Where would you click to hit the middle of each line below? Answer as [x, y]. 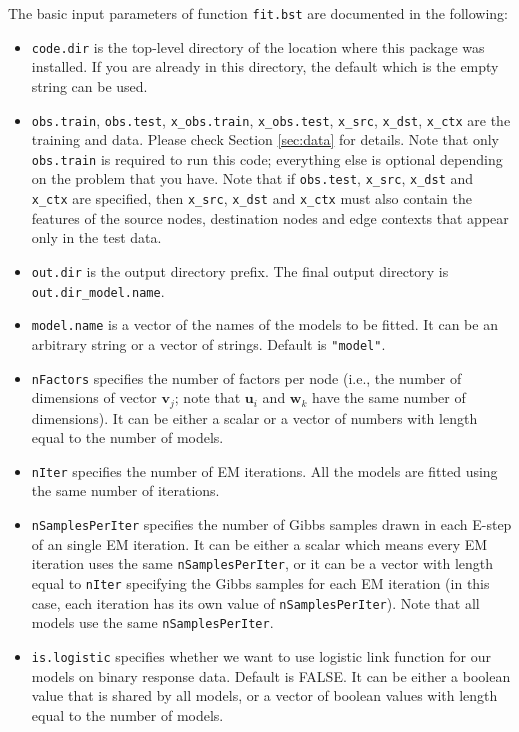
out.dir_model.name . [98, 290]
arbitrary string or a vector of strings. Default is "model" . [208, 343]
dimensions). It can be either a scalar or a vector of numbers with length [254, 417]
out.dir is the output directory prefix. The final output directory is [240, 270]
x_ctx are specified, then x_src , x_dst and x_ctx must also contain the [251, 198]
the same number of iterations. [125, 490]
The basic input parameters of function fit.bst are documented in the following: [258, 13]
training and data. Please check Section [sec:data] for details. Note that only [265, 139]
